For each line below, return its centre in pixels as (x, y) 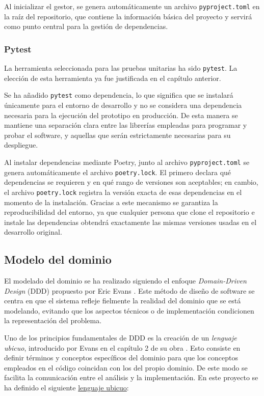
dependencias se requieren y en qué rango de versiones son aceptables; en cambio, (131, 182)
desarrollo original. (33, 232)
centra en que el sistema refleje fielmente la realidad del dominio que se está (123, 301)
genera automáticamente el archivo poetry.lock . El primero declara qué (118, 172)
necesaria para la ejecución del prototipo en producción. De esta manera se (121, 115)
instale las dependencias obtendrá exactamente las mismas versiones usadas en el (130, 222)
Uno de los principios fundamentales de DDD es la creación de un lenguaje (121, 338)
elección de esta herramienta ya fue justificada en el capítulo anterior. (113, 78)
